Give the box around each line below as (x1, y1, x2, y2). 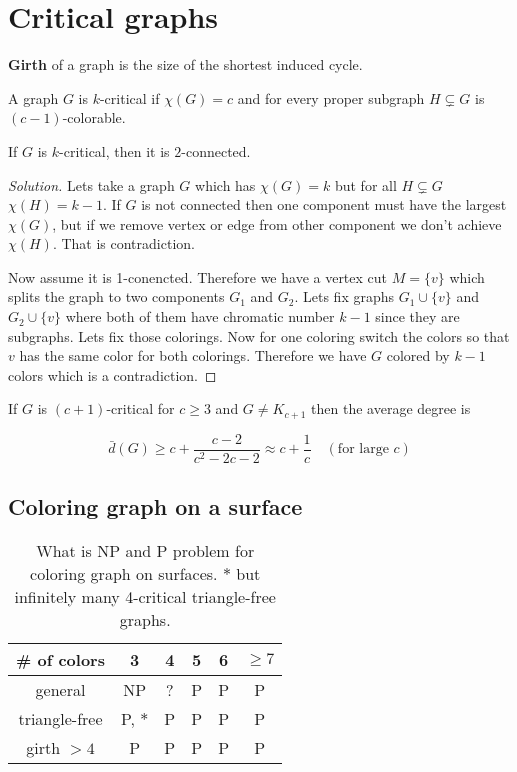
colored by (386, 345, 450, 366)
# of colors (16, 648, 105, 672)
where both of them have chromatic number (65, 306, 335, 327)
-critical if (99, 87, 160, 108)
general (35, 678, 86, 702)
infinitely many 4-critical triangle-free (14, 585, 276, 609)
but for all (334, 174, 397, 195)
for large (337, 442, 389, 457)
